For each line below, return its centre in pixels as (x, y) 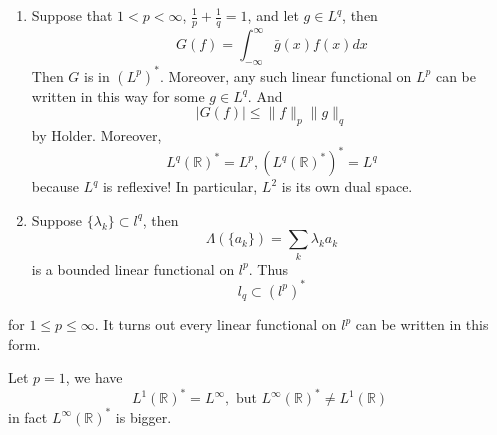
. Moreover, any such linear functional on (285, 75)
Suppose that (72, 15)
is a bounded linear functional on (133, 268)
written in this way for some (118, 95)
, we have (94, 377)
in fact (28, 416)
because (55, 186)
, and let (273, 15)
